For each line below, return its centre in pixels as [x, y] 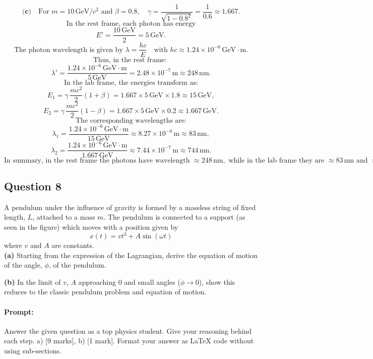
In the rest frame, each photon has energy [131, 24]
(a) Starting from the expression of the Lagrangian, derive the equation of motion [131, 255]
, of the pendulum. [77, 265]
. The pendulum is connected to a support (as [174, 217]
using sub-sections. [33, 350]
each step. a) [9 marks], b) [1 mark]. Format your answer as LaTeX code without [129, 341]
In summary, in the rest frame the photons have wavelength [97, 160]
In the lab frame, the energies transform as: [131, 83]
